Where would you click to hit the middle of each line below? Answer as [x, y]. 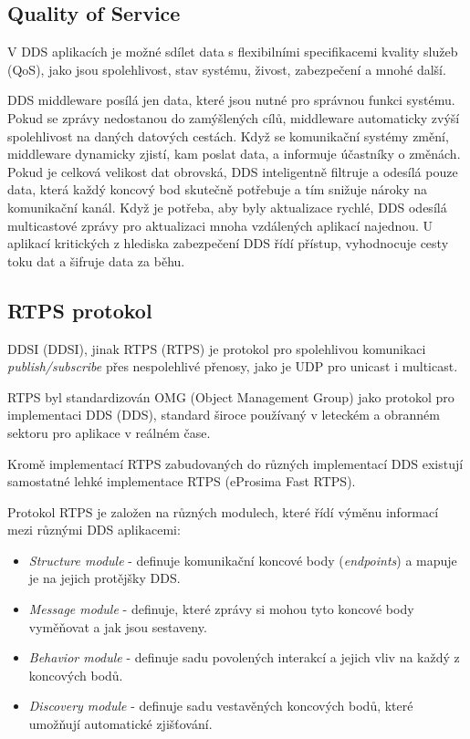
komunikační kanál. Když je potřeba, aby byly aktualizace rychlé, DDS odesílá [227, 207]
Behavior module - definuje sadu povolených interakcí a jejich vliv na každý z [244, 657]
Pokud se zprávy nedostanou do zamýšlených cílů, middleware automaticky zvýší [234, 117]
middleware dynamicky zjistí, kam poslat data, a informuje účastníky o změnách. [234, 154]
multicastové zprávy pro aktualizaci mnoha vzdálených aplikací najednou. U [220, 225]
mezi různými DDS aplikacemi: [94, 530]
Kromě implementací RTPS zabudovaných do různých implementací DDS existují [235, 463]
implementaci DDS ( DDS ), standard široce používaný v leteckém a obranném [224, 415]
